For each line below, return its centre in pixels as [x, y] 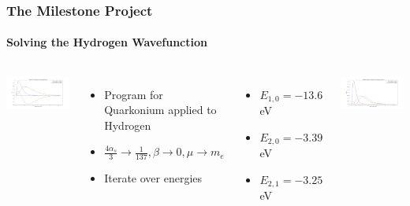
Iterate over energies [153, 178]
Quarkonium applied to [160, 110]
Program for [134, 94]
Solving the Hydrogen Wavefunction [107, 42]
